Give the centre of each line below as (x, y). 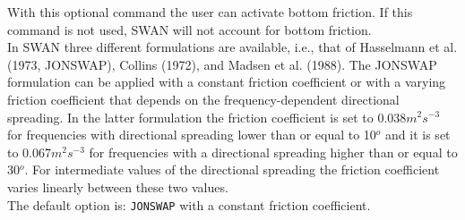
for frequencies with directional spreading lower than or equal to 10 (192, 135)
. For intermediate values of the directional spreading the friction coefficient (232, 169)
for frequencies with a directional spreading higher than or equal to (273, 152)
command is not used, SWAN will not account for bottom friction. (189, 29)
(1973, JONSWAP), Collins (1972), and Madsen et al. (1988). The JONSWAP (222, 64)
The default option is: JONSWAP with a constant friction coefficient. (189, 204)
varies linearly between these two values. (118, 186)
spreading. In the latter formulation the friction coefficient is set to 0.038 (207, 117)
